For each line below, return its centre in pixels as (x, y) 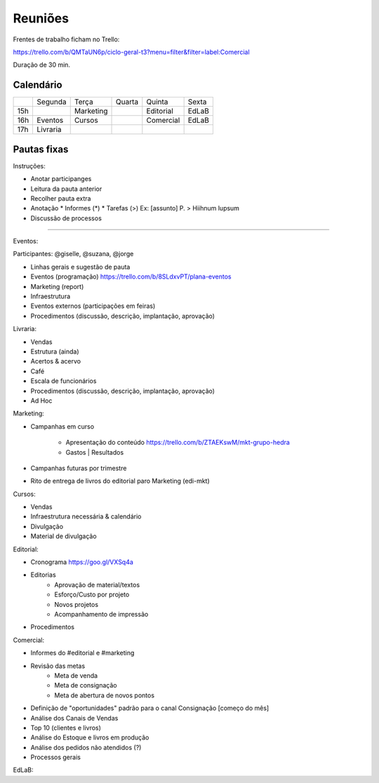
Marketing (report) (57, 286)
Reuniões (41, 18)
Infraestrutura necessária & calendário (86, 516)
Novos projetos (76, 604)
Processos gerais (55, 757)
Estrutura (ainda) (55, 352)
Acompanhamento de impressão (101, 614)
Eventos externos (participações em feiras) (93, 306)
